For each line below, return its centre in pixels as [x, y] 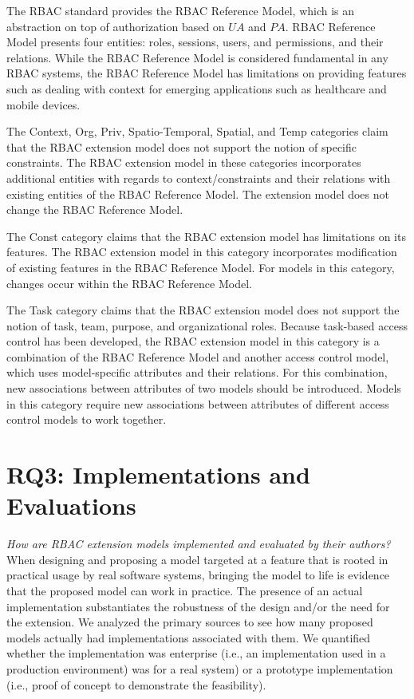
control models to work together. [87, 419]
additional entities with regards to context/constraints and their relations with [199, 178]
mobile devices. [43, 104]
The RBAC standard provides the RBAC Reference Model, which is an [181, 10]
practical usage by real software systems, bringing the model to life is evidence [198, 575]
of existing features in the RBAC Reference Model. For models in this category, [201, 267]
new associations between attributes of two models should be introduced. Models [204, 388]
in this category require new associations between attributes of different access [198, 403]
